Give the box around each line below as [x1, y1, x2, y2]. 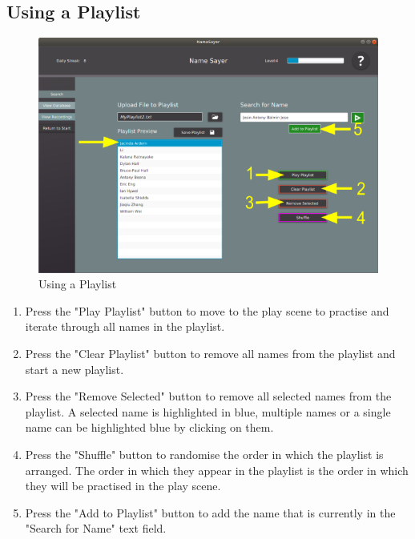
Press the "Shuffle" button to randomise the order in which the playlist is [25, 446, 384, 463]
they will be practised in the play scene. [25, 477, 221, 494]
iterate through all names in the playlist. [25, 318, 225, 335]
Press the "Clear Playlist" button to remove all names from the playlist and [25, 345, 396, 362]
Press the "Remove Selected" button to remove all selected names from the [25, 388, 392, 404]
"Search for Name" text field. [25, 520, 167, 537]
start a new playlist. [25, 360, 124, 377]
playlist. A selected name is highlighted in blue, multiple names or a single [25, 403, 391, 420]
